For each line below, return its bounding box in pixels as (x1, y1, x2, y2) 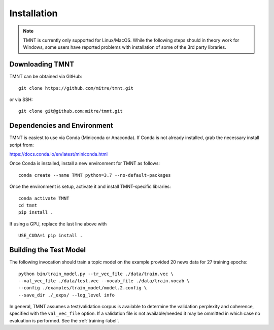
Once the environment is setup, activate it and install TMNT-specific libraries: (9, 183, 171, 190)
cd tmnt (18, 203, 38, 208)
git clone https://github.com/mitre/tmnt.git (18, 85, 134, 91)
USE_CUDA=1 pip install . (18, 233, 83, 239)
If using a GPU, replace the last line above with (9, 221, 107, 227)
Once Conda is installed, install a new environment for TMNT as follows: (9, 160, 160, 167)
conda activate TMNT (18, 195, 70, 201)
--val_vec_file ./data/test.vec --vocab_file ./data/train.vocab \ (18, 278, 190, 284)
